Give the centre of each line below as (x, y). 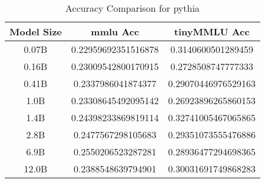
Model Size (36, 31)
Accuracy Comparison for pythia (132, 8)
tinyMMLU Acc (212, 31)
